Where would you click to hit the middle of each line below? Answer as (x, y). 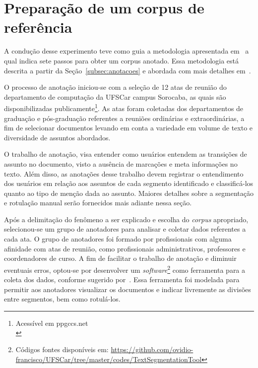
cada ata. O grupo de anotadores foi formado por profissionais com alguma (118, 239)
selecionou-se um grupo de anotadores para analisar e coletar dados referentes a (125, 229)
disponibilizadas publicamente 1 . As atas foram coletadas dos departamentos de (124, 107)
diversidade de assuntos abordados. (57, 137)
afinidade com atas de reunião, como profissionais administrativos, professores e (125, 248)
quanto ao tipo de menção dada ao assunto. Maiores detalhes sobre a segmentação (129, 193)
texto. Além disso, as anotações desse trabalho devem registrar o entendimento (124, 173)
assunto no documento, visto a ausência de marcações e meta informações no (121, 163)
